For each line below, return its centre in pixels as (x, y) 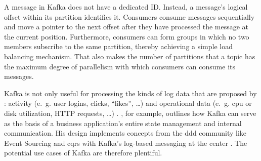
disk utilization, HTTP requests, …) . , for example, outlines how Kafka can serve (130, 113)
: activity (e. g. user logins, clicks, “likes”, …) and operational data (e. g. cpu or (128, 103)
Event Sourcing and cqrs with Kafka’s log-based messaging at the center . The (126, 143)
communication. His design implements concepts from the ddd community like (125, 133)
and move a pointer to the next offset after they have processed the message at (126, 27)
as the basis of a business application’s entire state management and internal (123, 123)
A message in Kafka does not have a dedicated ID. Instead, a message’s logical (126, 7)
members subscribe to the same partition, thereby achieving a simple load (119, 46)
